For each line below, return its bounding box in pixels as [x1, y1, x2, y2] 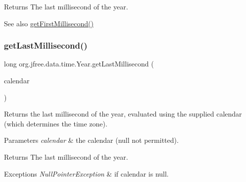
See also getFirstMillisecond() [4, 18, 94, 28]
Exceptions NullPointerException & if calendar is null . [4, 168, 169, 179]
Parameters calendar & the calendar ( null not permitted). [4, 135, 179, 145]
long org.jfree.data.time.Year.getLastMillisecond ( [4, 59, 154, 69]
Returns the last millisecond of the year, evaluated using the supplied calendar [4, 109, 242, 119]
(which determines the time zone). [4, 118, 107, 128]
